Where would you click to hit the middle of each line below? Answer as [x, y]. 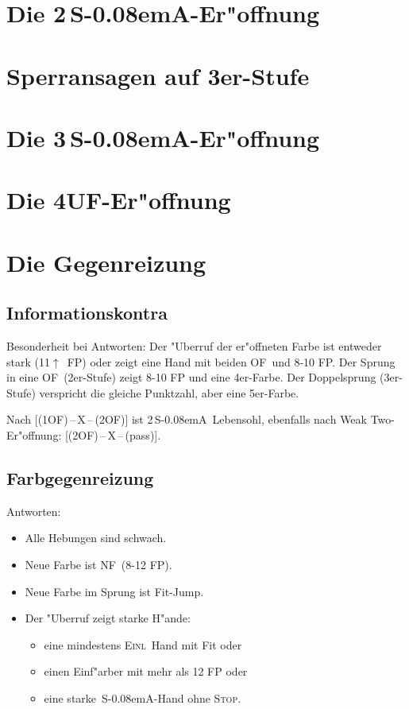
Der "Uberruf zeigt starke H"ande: [108, 618]
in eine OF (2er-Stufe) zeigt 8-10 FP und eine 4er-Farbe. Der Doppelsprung [191, 377]
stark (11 [28, 361]
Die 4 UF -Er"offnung [119, 200]
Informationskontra [87, 313]
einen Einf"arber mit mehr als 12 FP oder [146, 671]
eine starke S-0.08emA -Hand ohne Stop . [143, 698]
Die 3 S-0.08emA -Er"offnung [163, 137]
